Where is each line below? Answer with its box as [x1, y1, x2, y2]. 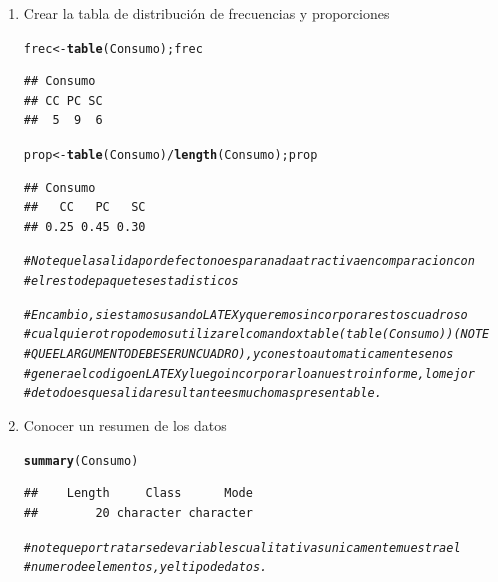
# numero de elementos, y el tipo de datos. [23, 560, 268, 575]
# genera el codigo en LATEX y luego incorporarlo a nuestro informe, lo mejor [23, 366, 475, 381]
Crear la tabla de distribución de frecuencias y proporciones [23, 3, 390, 23]
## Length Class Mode [23, 486, 253, 501]
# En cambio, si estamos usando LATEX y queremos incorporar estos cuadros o [23, 307, 468, 322]
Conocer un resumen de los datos [23, 415, 227, 436]
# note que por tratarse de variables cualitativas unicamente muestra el [23, 540, 461, 555]
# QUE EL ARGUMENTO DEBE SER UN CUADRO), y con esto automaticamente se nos [23, 347, 454, 362]
